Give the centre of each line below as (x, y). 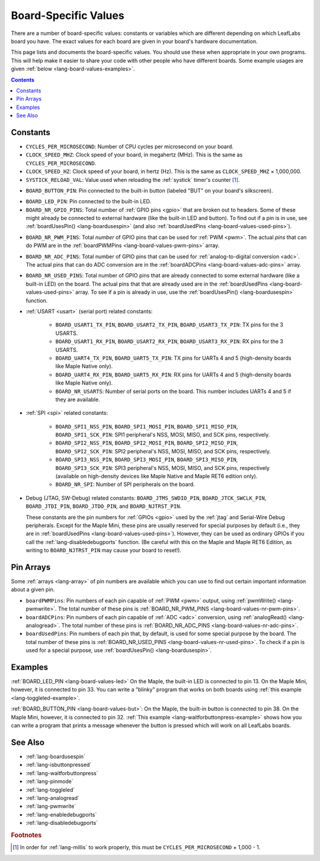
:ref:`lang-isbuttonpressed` (59, 765)
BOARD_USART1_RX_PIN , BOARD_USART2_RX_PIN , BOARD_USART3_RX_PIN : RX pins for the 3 (169, 341)
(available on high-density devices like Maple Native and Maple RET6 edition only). (156, 476)
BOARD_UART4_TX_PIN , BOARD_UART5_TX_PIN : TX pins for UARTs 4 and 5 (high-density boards (173, 358)
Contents (23, 79)
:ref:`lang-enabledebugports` (61, 814)
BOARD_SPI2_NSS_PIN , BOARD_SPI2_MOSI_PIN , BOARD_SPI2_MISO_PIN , (147, 443)
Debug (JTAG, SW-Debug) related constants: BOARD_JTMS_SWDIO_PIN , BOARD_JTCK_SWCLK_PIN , (146, 498)
